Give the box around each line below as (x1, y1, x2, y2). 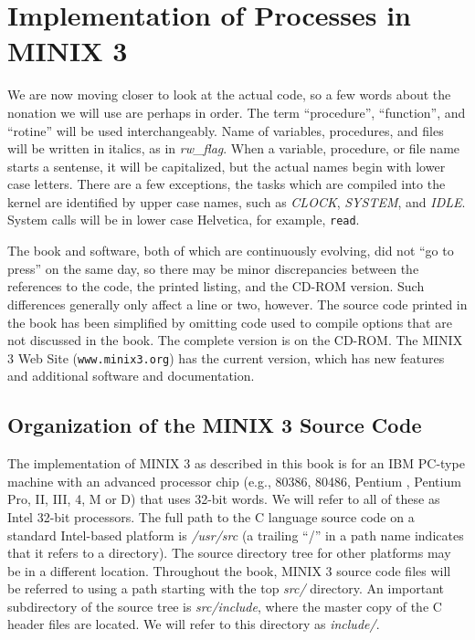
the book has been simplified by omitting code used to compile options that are (7, 312, 452, 331)
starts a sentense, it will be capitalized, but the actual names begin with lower (7, 156, 446, 175)
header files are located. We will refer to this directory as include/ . (7, 614, 380, 634)
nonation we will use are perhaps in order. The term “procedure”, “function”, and (7, 102, 466, 121)
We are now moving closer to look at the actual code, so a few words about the (7, 85, 451, 104)
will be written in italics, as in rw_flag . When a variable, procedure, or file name (7, 139, 460, 158)
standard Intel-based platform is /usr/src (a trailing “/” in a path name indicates (7, 525, 464, 544)
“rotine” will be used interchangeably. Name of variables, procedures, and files (7, 121, 444, 140)
